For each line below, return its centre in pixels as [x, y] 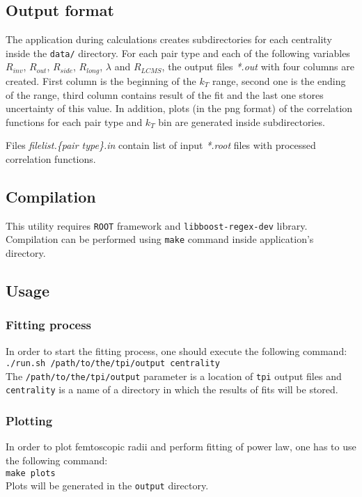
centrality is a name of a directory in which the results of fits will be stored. [172, 389]
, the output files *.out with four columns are [258, 66]
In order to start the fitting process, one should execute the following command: [176, 350]
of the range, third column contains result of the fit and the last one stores [165, 94]
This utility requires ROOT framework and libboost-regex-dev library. [157, 225]
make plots [31, 473]
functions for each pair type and [74, 121]
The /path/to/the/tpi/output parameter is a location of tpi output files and [174, 376]
